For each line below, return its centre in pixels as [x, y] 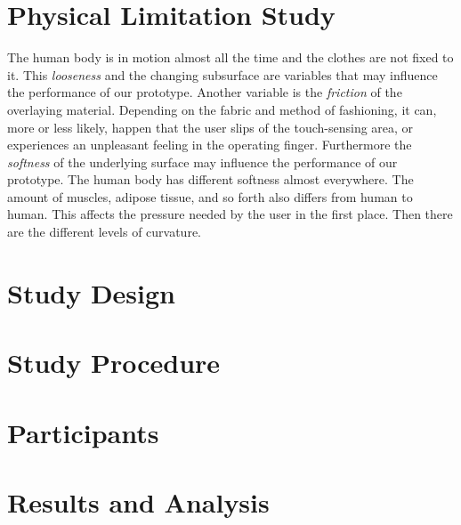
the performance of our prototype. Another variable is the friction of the [205, 92]
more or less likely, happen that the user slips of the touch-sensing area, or [210, 127]
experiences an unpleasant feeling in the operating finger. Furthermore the [210, 145]
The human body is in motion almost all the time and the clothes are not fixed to [230, 57]
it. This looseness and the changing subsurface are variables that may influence [222, 74]
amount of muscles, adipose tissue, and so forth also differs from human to [210, 196]
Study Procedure [114, 363]
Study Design [92, 292]
